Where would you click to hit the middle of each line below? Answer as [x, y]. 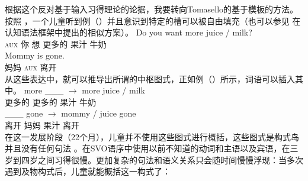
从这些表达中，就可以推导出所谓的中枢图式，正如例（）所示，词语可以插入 [150, 78]
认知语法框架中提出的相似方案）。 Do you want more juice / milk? [129, 32]
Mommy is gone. [35, 55]
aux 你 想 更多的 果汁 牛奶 [56, 43]
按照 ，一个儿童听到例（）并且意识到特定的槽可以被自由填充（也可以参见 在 [153, 20]
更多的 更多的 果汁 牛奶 [50, 101]
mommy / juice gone [99, 113]
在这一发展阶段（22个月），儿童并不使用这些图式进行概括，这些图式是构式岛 [152, 136]
